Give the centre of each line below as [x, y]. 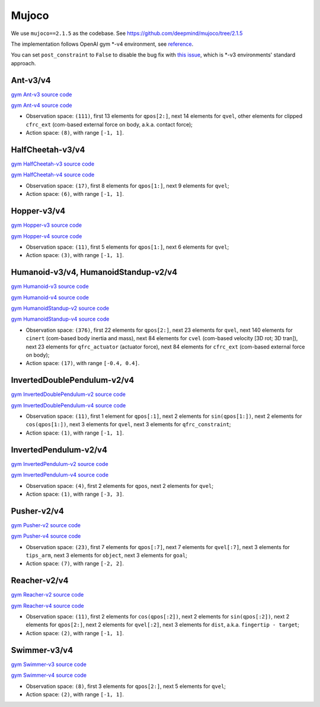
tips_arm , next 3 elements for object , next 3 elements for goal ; [107, 555]
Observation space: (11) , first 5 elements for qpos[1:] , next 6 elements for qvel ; [127, 247]
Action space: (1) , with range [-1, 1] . [75, 433]
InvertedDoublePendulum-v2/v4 [73, 380]
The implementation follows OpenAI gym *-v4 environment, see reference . [102, 44]
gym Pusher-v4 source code [46, 536]
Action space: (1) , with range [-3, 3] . [75, 494]
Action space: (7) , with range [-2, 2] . [75, 563]
